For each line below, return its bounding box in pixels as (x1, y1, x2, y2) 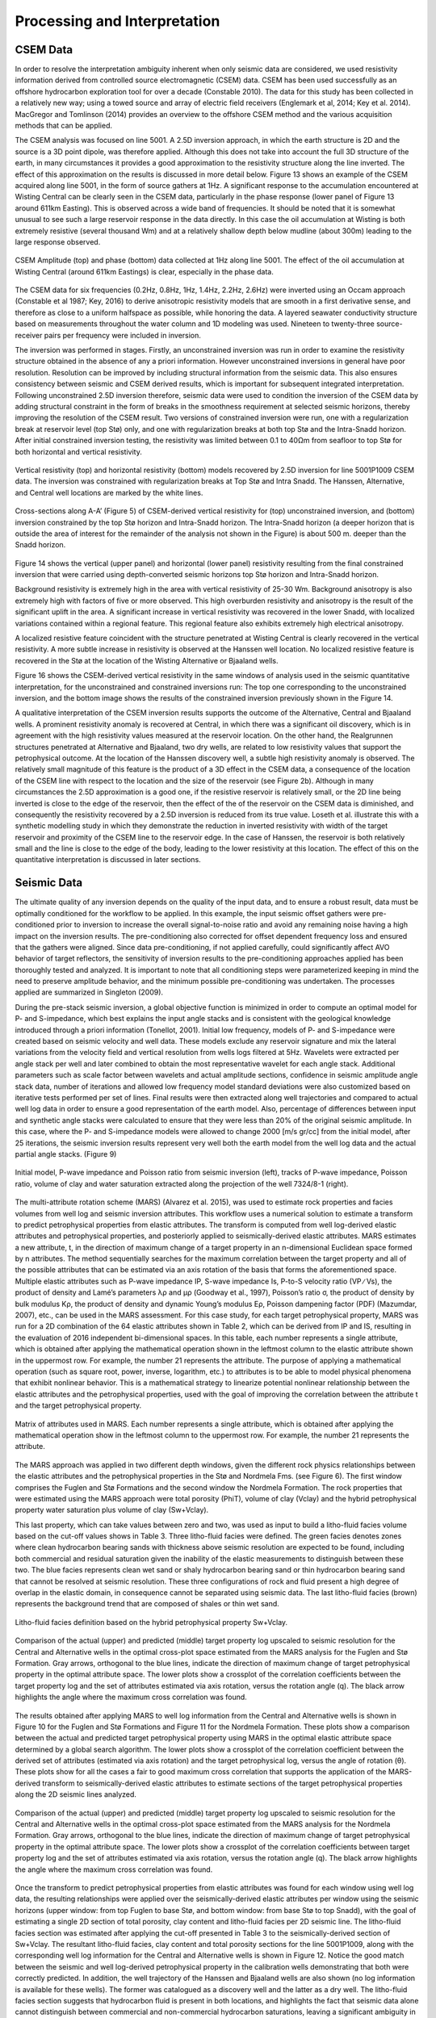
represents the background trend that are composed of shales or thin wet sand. (15, 1599, 280, 1609)
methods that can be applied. (15, 121, 113, 131)
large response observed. (15, 237, 101, 246)
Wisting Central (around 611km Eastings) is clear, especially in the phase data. (15, 266, 274, 276)
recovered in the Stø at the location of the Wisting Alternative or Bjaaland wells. (15, 655, 279, 665)
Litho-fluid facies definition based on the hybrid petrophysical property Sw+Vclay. (15, 1617, 288, 1627)
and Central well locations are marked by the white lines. (15, 488, 203, 497)
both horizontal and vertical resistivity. (15, 446, 143, 456)
